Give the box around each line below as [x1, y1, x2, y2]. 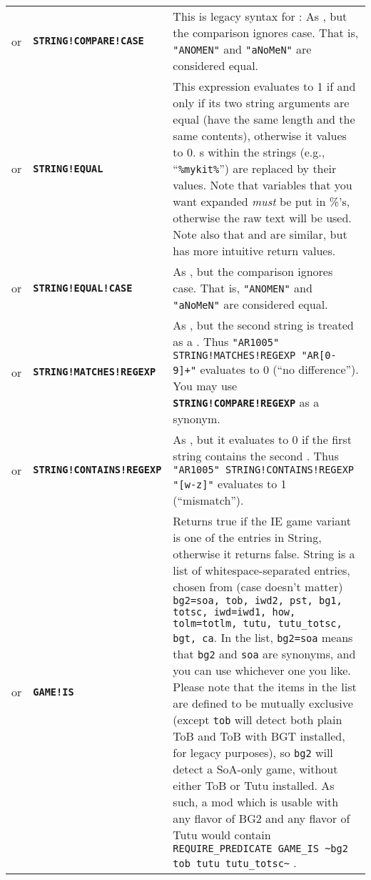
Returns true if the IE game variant [173, 513, 351, 529]
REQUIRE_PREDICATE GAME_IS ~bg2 [173, 843, 348, 854]
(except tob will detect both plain [173, 711, 342, 728]
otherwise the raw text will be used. [173, 209, 352, 226]
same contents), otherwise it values [173, 127, 347, 144]
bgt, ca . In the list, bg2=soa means [173, 629, 353, 646]
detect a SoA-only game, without [173, 761, 338, 777]
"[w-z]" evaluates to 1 [173, 475, 287, 492]
